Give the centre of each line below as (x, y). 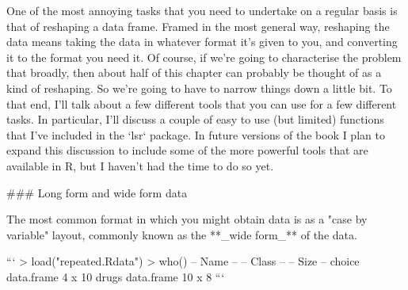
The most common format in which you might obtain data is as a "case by (187, 219)
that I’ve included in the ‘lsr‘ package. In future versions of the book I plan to (196, 134)
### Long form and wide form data (97, 192)
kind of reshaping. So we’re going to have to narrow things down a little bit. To (199, 88)
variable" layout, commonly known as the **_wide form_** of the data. (182, 234)
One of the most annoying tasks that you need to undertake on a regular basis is (202, 10)
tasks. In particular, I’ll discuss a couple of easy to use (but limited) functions (195, 119)
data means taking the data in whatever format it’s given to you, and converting (202, 42)
